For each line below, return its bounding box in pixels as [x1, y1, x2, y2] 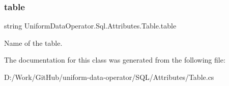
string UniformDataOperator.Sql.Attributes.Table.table [4, 20, 177, 31]
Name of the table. [4, 37, 63, 48]
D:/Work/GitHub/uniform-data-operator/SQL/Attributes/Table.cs [4, 72, 214, 82]
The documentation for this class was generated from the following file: [4, 54, 225, 65]
